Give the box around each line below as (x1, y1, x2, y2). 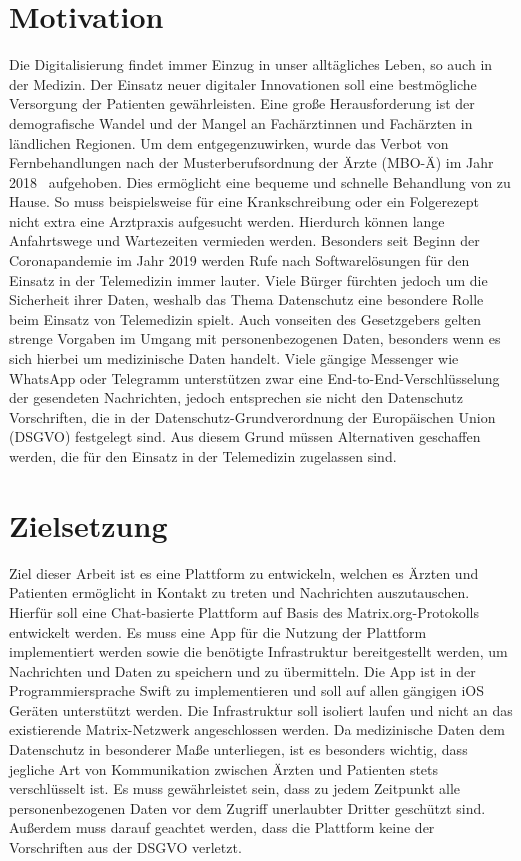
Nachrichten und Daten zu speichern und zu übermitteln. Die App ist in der (9, 660, 476, 681)
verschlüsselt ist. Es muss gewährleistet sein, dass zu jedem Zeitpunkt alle (9, 778, 460, 799)
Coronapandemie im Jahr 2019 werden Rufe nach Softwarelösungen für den (9, 250, 470, 271)
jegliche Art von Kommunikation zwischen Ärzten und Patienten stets (9, 758, 439, 779)
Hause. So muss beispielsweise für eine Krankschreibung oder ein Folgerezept (9, 191, 479, 212)
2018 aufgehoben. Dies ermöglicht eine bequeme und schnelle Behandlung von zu (9, 171, 511, 192)
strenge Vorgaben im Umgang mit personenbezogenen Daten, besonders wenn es (9, 328, 501, 349)
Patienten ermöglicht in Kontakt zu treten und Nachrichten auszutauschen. (9, 582, 470, 603)
